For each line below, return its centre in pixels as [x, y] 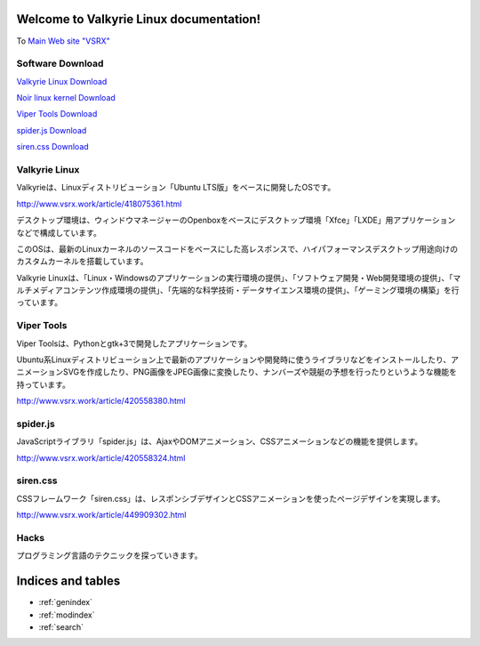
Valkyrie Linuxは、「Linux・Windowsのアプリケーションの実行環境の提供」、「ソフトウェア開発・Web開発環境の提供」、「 [235, 278]
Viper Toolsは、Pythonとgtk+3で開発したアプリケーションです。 [134, 343]
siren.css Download [52, 147]
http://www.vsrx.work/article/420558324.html [101, 457]
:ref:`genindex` [66, 602]
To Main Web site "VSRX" [63, 41]
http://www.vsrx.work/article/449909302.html [101, 515]
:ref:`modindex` [67, 615]
